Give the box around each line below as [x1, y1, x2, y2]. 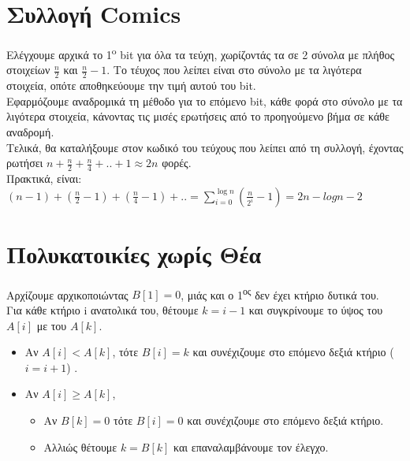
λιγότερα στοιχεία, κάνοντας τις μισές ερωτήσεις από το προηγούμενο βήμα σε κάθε [6, 108, 389, 125]
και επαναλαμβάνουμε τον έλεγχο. [173, 438, 329, 455]
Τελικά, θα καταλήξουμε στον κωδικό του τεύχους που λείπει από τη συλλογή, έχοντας [6, 139, 404, 155]
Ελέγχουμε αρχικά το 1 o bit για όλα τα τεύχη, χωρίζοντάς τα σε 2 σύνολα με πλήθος [6, 44, 394, 62]
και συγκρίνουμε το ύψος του [248, 301, 383, 318]
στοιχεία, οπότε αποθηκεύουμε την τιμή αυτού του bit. [6, 77, 256, 94]
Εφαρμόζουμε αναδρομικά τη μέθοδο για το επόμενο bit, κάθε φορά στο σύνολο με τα [6, 92, 403, 109]
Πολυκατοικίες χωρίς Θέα [6, 237, 262, 270]
